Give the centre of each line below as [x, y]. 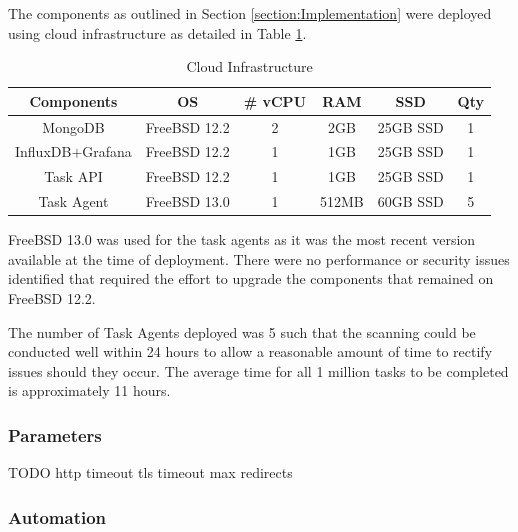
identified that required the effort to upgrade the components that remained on [251, 278]
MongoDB [73, 126]
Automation [57, 516]
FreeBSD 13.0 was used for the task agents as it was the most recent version [242, 239]
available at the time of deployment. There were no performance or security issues [259, 258]
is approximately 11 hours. [89, 390]
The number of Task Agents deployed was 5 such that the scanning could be [242, 331]
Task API [73, 176]
